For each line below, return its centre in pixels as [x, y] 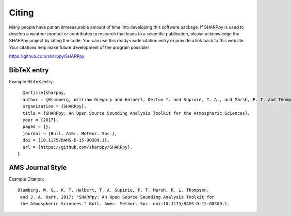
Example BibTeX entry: [32, 82]
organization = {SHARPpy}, [55, 106]
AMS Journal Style [38, 167]
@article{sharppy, [44, 93]
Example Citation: [27, 179]
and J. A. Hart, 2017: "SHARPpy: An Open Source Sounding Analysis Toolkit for [117, 197]
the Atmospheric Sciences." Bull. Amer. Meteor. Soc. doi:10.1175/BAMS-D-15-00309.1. [125, 204]
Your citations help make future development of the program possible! [79, 47]
